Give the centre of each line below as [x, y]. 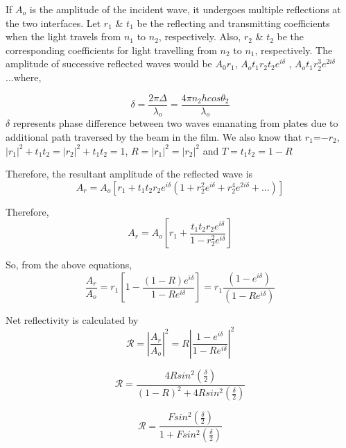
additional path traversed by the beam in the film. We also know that [154, 137]
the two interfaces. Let [53, 23]
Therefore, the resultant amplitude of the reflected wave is [129, 174]
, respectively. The [294, 50]
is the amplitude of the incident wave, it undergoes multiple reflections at [185, 9]
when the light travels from [63, 36]
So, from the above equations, [69, 265]
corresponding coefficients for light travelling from [111, 50]
